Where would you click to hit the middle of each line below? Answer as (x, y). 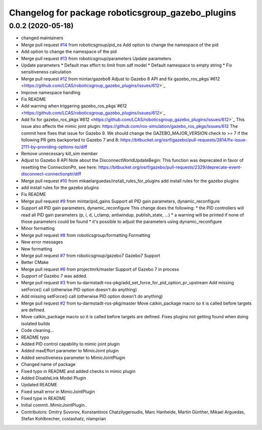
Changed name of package (48, 364)
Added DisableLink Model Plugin (54, 378)
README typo (35, 337)
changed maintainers (42, 38)
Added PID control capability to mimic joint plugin (70, 344)
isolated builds (36, 324)
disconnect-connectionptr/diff (51, 174)
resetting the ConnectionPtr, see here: (59, 167)
